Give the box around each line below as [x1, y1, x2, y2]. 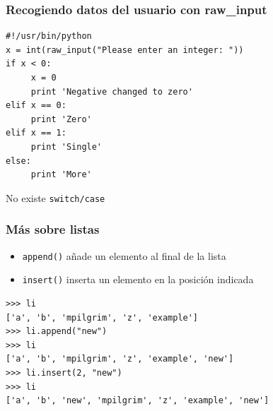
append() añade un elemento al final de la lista [22, 248, 226, 263]
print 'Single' [30, 141, 103, 152]
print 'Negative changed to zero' [30, 86, 193, 97]
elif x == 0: [6, 100, 66, 111]
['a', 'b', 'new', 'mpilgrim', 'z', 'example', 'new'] [6, 395, 269, 406]
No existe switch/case [6, 190, 105, 205]
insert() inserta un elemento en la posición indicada [22, 272, 254, 287]
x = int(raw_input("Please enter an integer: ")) [6, 44, 244, 55]
